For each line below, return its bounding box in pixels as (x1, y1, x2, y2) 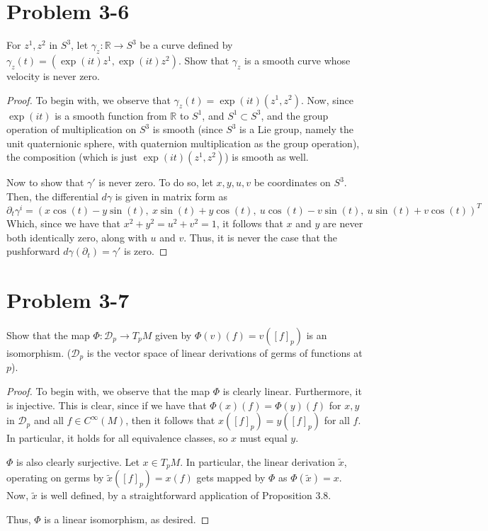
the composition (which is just (6, 149, 137, 164)
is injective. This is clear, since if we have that (6, 397, 207, 412)
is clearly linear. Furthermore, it (222, 383, 362, 398)
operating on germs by (6, 470, 104, 485)
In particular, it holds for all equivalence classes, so (6, 430, 228, 445)
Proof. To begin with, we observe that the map (6, 383, 210, 398)
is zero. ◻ (124, 244, 168, 258)
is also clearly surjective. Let (16, 454, 140, 469)
